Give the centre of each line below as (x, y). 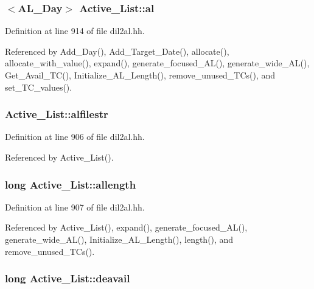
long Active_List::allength (71, 184)
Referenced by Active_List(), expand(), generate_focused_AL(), (126, 227)
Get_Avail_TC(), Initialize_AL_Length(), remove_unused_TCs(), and (140, 75)
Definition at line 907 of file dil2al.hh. (75, 207)
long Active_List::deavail (68, 278)
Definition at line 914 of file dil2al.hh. (75, 31)
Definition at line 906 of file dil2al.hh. (75, 137)
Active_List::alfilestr (57, 114)
